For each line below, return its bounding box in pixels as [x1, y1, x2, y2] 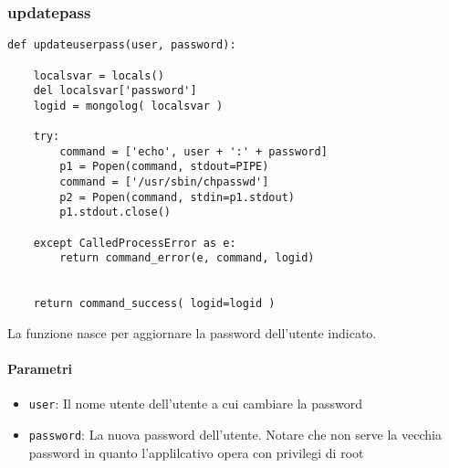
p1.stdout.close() [59, 206, 171, 219]
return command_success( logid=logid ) [33, 297, 276, 311]
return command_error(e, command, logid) [59, 251, 315, 265]
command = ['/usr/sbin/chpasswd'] [59, 175, 269, 189]
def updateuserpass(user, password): [7, 38, 236, 52]
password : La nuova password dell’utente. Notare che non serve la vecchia [28, 425, 442, 444]
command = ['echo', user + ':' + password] [59, 144, 328, 158]
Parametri [7, 359, 72, 378]
